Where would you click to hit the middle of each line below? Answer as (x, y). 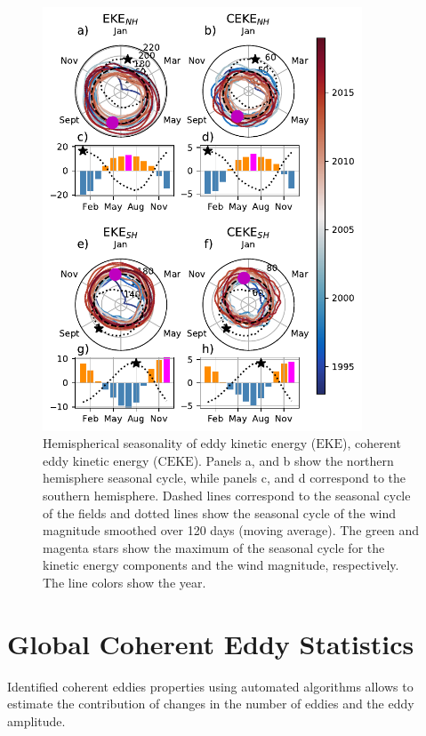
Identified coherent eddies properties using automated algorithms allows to (210, 686)
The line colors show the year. (125, 582)
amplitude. (36, 720)
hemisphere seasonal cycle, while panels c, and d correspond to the (225, 478)
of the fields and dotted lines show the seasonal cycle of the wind (220, 512)
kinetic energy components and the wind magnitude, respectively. (221, 565)
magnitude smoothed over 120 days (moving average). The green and (231, 530)
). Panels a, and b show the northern (293, 460)
